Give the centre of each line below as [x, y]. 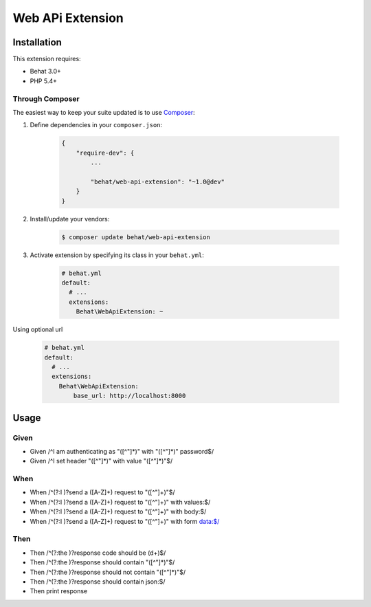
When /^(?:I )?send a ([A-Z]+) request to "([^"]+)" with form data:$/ [125, 521]
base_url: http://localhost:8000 [130, 396]
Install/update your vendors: [70, 219]
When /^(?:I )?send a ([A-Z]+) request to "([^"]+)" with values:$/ [120, 502]
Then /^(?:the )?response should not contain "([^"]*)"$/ [108, 572]
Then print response [59, 591]
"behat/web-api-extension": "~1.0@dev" [157, 181]
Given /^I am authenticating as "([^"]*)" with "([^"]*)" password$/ [122, 451]
